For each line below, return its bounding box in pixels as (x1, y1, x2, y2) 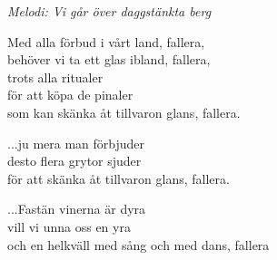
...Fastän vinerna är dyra (7, 199, 146, 218)
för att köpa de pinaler (7, 85, 134, 104)
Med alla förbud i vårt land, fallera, (7, 32, 205, 51)
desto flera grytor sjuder (7, 151, 142, 170)
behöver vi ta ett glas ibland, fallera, (7, 50, 211, 69)
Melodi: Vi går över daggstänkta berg (7, 2, 212, 20)
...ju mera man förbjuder (7, 133, 145, 152)
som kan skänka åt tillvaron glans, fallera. (7, 102, 241, 121)
